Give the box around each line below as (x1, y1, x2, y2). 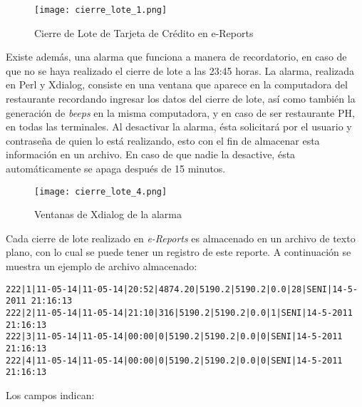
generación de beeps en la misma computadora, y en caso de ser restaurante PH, (6, 105, 355, 120)
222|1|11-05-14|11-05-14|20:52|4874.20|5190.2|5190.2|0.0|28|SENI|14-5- (6, 284, 358, 294)
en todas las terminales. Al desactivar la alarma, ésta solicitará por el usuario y (6, 119, 352, 134)
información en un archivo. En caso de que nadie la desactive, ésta (6, 147, 296, 162)
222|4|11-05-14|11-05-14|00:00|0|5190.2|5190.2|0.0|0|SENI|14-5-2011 (6, 355, 343, 366)
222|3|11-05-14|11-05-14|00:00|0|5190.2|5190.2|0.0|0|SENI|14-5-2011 (6, 331, 343, 342)
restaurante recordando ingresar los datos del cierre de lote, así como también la (6, 91, 356, 106)
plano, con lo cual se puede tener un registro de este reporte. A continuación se (6, 244, 351, 259)
